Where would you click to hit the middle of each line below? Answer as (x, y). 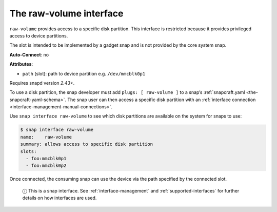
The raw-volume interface (66, 13)
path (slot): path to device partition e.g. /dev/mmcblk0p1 (84, 73)
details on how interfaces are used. (60, 198)
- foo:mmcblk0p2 (46, 166)
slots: (28, 151)
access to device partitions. (39, 35)
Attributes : (21, 64)
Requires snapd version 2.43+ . (42, 83)
